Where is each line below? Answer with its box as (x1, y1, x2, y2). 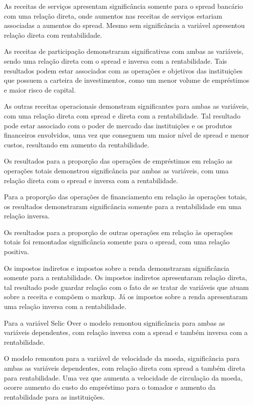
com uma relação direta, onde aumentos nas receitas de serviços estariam (4, 10, 223, 21)
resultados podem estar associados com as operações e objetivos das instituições (4, 65, 243, 75)
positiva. (4, 246, 29, 257)
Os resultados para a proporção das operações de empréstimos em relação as (4, 156, 232, 166)
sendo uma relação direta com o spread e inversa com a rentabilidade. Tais (4, 55, 227, 66)
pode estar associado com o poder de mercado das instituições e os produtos (4, 120, 232, 130)
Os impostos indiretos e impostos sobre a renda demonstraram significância (4, 262, 230, 273)
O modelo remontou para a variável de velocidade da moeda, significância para (4, 353, 240, 363)
